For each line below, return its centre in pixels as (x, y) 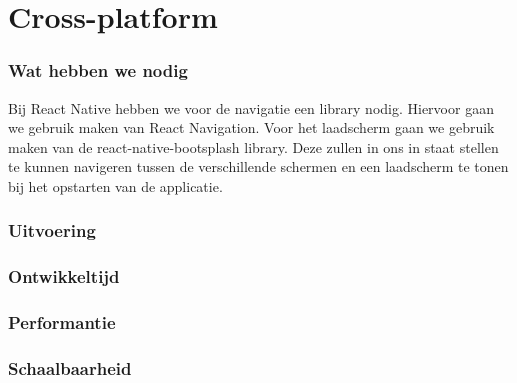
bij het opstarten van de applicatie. (115, 185)
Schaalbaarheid (70, 368)
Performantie (62, 322)
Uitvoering (52, 230)
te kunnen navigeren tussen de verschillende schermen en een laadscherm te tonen (258, 166)
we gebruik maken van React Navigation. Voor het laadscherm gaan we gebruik (251, 127)
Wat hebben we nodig (98, 70)
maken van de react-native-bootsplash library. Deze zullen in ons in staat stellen (253, 146)
